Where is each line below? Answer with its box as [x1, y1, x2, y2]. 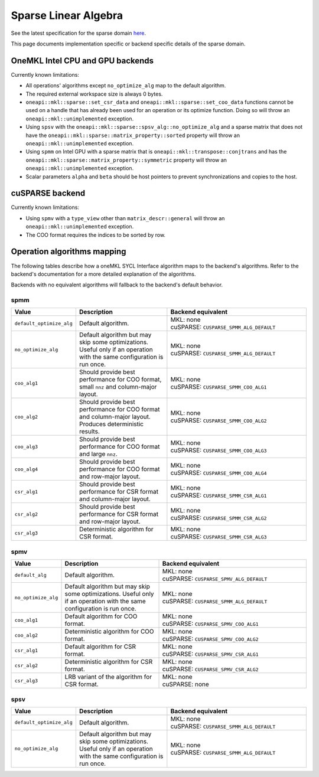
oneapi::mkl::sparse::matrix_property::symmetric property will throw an [25, 156, 227, 164]
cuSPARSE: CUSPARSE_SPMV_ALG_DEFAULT [162, 574, 268, 583]
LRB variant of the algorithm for [64, 673, 152, 681]
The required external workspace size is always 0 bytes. [25, 90, 163, 97]
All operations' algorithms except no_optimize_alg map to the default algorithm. [25, 82, 226, 89]
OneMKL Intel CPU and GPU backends [11, 56, 154, 66]
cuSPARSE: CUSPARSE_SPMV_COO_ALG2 [162, 635, 259, 643]
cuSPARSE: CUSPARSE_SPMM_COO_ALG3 [170, 446, 267, 455]
